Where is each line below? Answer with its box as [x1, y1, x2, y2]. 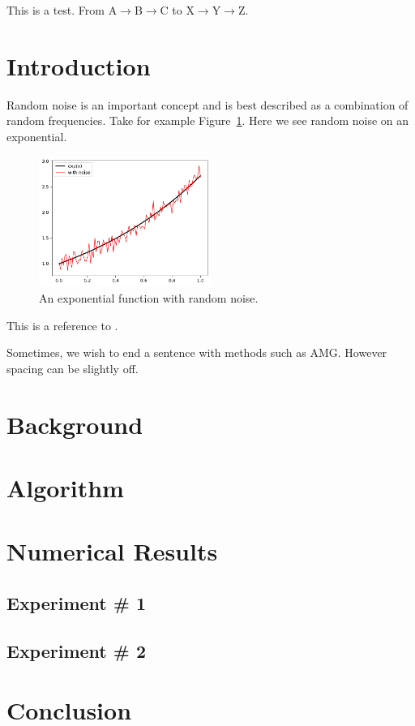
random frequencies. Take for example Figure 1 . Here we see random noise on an [6, 112, 409, 129]
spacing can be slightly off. [6, 359, 139, 376]
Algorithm [6, 470, 124, 504]
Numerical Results [6, 535, 218, 568]
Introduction [6, 49, 151, 82]
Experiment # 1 [6, 590, 147, 615]
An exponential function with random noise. [39, 290, 259, 307]
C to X [160, 2, 195, 18]
